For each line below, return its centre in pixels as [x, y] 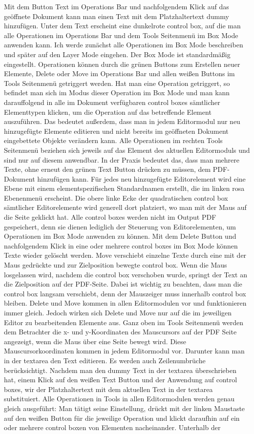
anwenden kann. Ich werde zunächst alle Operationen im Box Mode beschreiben [124, 45]
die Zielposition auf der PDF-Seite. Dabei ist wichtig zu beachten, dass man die [123, 284]
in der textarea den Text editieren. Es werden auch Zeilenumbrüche [105, 360]
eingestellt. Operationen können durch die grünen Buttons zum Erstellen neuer [122, 64]
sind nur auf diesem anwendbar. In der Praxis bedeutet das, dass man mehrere [122, 159]
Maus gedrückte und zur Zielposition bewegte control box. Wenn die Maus [116, 265]
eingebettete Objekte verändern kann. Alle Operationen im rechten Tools [113, 140]
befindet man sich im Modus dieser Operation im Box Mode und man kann [117, 93]
